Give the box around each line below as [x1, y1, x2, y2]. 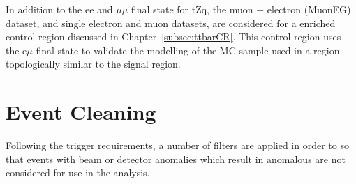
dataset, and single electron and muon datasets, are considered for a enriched [6, 15, 336, 30]
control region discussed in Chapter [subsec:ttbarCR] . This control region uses [6, 29, 341, 44]
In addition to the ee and [6, 2, 113, 16]
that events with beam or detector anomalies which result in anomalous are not [6, 151, 346, 166]
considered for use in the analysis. [6, 165, 150, 180]
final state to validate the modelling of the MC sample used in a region [36, 43, 340, 57]
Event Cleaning [6, 98, 156, 126]
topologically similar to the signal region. [6, 56, 181, 71]
